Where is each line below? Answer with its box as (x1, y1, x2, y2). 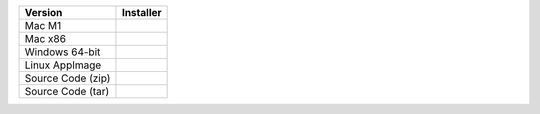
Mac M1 (24, 19, 62, 32)
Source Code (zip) (24, 71, 111, 85)
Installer (121, 6, 162, 19)
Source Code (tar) (24, 85, 110, 98)
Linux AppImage (24, 58, 102, 72)
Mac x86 (24, 32, 67, 45)
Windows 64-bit (24, 45, 101, 59)
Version (24, 6, 63, 19)
